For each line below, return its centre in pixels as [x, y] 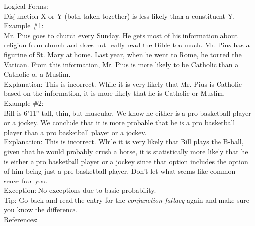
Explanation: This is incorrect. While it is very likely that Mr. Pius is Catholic [123, 83]
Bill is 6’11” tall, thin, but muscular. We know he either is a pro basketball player [127, 113]
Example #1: [24, 25]
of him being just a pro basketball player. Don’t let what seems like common [120, 171]
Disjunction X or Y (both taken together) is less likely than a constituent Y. [120, 16]
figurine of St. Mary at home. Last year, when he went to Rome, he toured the [123, 54]
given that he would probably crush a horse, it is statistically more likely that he [126, 151]
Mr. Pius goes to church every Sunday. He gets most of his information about [121, 35]
